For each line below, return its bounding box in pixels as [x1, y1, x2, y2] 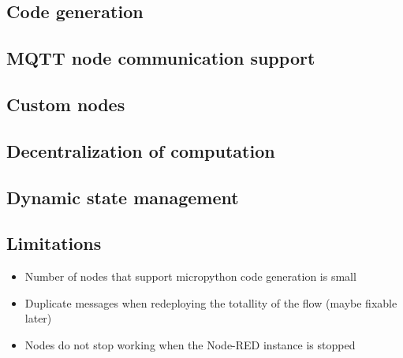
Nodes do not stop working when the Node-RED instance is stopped [24, 336, 356, 352]
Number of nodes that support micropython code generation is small [24, 268, 356, 285]
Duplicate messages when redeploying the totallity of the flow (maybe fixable [24, 294, 397, 311]
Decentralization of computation [6, 138, 275, 162]
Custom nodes [6, 91, 125, 116]
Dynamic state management [6, 185, 239, 209]
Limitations [6, 231, 102, 255]
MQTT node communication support [6, 46, 315, 70]
